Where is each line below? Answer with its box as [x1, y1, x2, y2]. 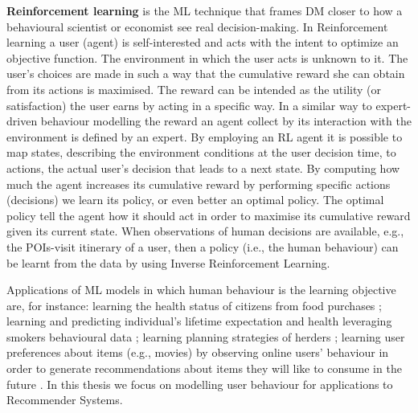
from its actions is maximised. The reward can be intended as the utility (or [6, 80, 382, 97]
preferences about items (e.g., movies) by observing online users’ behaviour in [6, 344, 389, 361]
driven [6, 112, 38, 129]
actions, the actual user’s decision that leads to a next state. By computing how [6, 159, 400, 176]
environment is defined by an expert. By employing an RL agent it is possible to [6, 128, 403, 145]
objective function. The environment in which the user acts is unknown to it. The [6, 49, 408, 66]
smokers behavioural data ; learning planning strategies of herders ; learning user [6, 328, 405, 345]
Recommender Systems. [6, 391, 123, 408]
